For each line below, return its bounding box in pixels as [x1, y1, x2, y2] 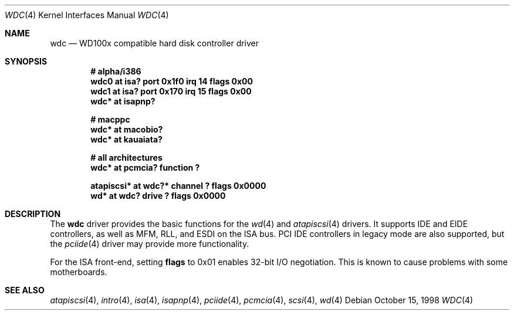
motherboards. [50, 267, 107, 277]
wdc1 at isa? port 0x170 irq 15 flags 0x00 [90, 86, 252, 96]
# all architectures [90, 153, 163, 162]
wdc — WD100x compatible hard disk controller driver [50, 38, 259, 48]
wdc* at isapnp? [90, 96, 155, 106]
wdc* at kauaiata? [90, 134, 163, 144]
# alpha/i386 [90, 66, 141, 76]
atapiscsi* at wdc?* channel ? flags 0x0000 [90, 181, 266, 191]
